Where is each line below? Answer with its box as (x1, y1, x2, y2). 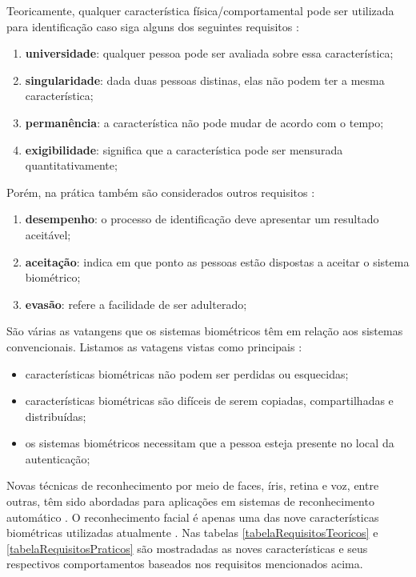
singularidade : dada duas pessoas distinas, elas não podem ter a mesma (25, 71, 385, 88)
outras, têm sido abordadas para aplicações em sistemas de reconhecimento (6, 493, 374, 510)
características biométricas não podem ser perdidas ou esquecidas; (25, 365, 349, 382)
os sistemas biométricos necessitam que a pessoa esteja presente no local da (25, 435, 394, 451)
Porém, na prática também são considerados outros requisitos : (6, 183, 315, 200)
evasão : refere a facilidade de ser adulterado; (25, 295, 247, 312)
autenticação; (25, 450, 90, 467)
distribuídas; (25, 407, 86, 424)
